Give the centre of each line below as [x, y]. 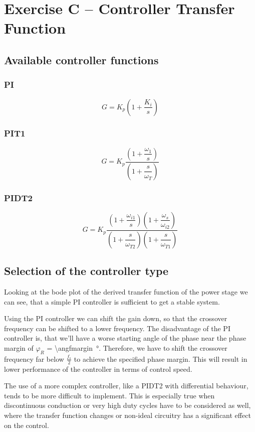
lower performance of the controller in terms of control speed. [98, 369]
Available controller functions [81, 59]
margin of [19, 347]
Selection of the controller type [86, 271]
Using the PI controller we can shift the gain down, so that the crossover [116, 318]
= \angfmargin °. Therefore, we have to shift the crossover [137, 347]
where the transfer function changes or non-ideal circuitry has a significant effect [127, 415]
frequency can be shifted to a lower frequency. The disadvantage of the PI [117, 328]
